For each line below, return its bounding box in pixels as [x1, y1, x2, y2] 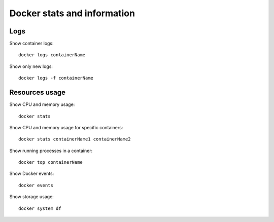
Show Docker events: [9, 170, 54, 177]
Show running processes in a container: [9, 147, 93, 154]
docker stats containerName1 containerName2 [18, 136, 131, 142]
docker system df [18, 205, 61, 211]
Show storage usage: [9, 194, 54, 200]
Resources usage [9, 88, 66, 97]
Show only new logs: [9, 63, 53, 69]
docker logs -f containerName [18, 75, 94, 81]
